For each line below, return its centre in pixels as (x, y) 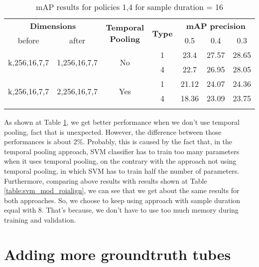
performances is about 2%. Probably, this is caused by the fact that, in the (118, 141)
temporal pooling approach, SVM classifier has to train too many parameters (122, 151)
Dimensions (53, 26)
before (28, 40)
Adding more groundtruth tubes (118, 254)
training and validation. (40, 219)
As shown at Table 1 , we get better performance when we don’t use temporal (122, 122)
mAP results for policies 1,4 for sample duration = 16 (129, 7)
